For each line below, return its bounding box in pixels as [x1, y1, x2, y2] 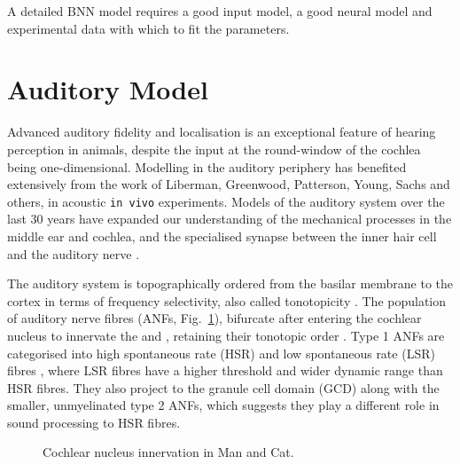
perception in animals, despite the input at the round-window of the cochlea [7, 139, 421, 158]
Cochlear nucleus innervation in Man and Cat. [43, 443, 294, 461]
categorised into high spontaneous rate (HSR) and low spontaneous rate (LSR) [7, 343, 435, 362]
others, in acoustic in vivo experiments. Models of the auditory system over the [7, 192, 445, 210]
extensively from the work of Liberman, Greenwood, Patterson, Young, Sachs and [7, 175, 450, 193]
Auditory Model [7, 71, 208, 107]
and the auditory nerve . [7, 244, 140, 263]
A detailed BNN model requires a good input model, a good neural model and [7, 2, 433, 20]
